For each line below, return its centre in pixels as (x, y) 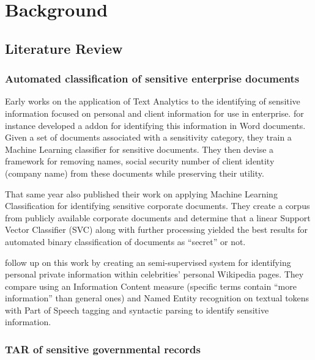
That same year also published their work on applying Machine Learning (141, 193)
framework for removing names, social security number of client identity (140, 161)
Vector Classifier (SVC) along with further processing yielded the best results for (157, 230)
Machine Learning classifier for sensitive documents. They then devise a (139, 149)
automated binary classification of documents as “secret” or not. (125, 241)
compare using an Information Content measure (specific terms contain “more (151, 286)
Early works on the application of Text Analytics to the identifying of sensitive (153, 101)
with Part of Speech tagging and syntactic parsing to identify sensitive (137, 310)
